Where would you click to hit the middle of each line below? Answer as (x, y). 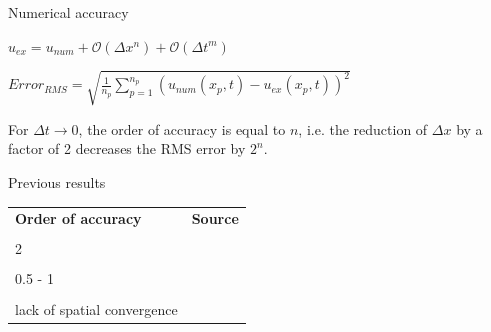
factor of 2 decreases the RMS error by (127, 148)
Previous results (57, 181)
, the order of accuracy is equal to (182, 128)
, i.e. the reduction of (363, 128)
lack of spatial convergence (96, 308)
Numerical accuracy (68, 12)
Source (215, 218)
